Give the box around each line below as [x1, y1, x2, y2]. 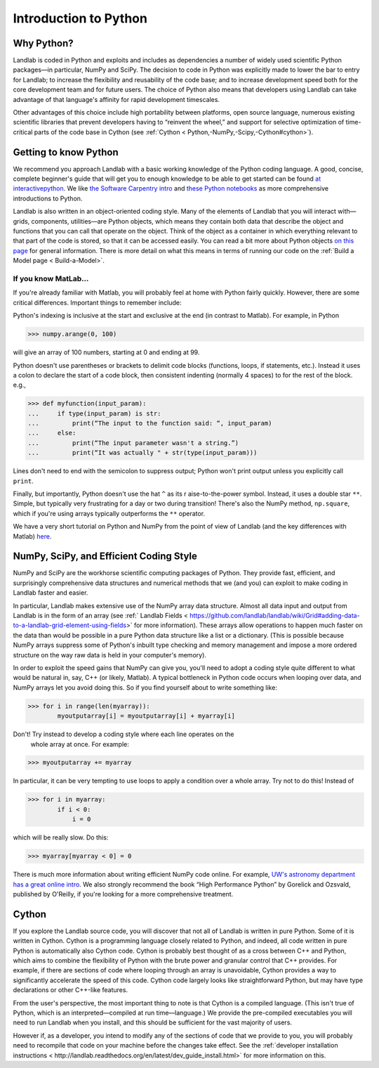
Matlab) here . [13, 532, 52, 541]
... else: [27, 429, 77, 437]
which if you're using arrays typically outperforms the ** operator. [13, 509, 206, 517]
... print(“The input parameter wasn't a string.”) [27, 439, 239, 446]
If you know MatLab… [13, 274, 89, 283]
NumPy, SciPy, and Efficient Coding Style [13, 551, 198, 562]
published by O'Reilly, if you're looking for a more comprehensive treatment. [13, 889, 234, 898]
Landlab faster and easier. [13, 588, 88, 597]
